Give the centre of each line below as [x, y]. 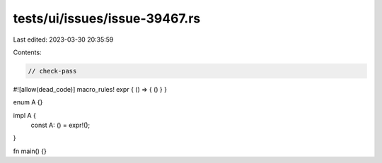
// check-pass [52, 71]
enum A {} [28, 102]
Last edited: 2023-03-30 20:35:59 [63, 40]
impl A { [25, 115]
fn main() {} [30, 151]
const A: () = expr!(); [60, 125]
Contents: [27, 52]
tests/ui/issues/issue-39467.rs [107, 18]
